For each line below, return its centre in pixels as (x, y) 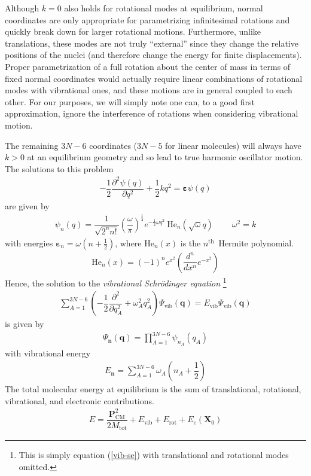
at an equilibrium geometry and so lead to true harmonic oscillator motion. (165, 157)
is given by (25, 324)
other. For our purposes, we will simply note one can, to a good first (130, 101)
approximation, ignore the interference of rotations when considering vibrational (152, 113)
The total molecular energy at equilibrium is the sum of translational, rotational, (153, 389)
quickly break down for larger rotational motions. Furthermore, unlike (133, 31)
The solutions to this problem (59, 168)
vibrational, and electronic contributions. (80, 400)
